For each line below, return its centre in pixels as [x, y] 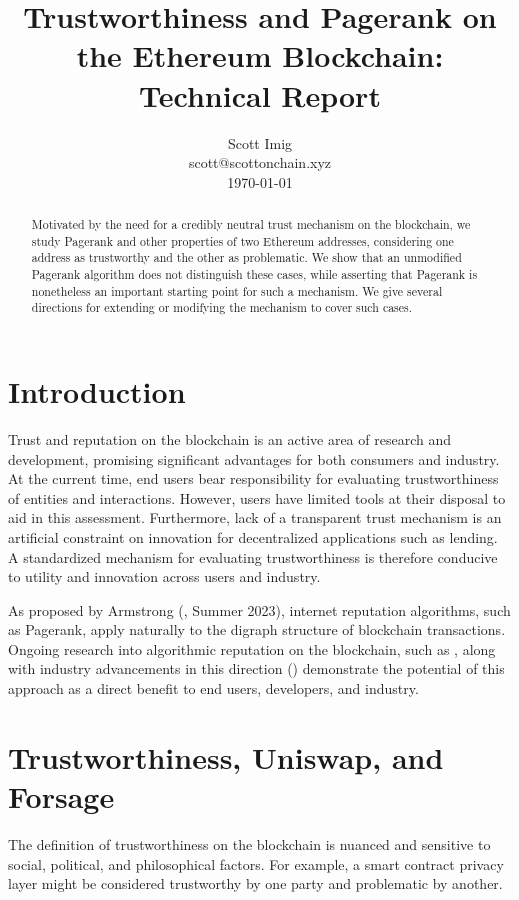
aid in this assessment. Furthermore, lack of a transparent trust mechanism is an [255, 517]
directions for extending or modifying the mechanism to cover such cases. [222, 307]
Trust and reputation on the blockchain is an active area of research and [229, 438]
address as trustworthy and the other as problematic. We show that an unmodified [246, 257]
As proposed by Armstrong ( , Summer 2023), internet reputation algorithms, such [259, 609]
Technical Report [260, 94]
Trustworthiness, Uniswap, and [226, 756]
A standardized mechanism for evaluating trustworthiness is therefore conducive [253, 556]
